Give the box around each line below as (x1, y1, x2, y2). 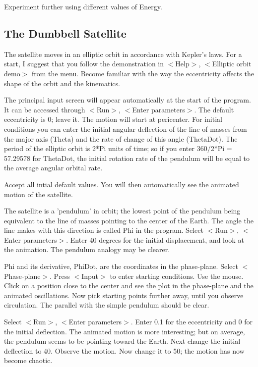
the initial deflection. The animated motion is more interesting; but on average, (4, 326, 245, 336)
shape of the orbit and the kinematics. (4, 78, 120, 88)
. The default (194, 104, 234, 114)
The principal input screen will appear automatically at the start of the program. (4, 95, 251, 105)
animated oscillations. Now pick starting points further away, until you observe (4, 290, 244, 300)
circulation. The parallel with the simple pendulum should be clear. (4, 300, 209, 310)
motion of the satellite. (4, 189, 73, 199)
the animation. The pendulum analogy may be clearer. (4, 244, 170, 255)
